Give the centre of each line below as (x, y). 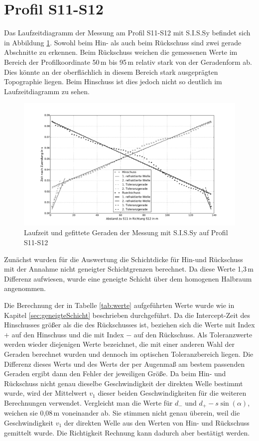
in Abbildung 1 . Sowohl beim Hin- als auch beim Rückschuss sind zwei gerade (123, 42)
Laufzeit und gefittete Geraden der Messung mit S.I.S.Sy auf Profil (126, 232)
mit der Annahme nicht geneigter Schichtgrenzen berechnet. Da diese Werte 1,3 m (129, 269)
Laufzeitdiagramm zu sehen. (47, 91)
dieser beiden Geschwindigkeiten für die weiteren (172, 393)
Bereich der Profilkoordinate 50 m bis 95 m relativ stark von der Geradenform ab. (128, 62)
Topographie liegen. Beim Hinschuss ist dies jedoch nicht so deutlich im (113, 81)
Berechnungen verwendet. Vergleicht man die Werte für (88, 402)
